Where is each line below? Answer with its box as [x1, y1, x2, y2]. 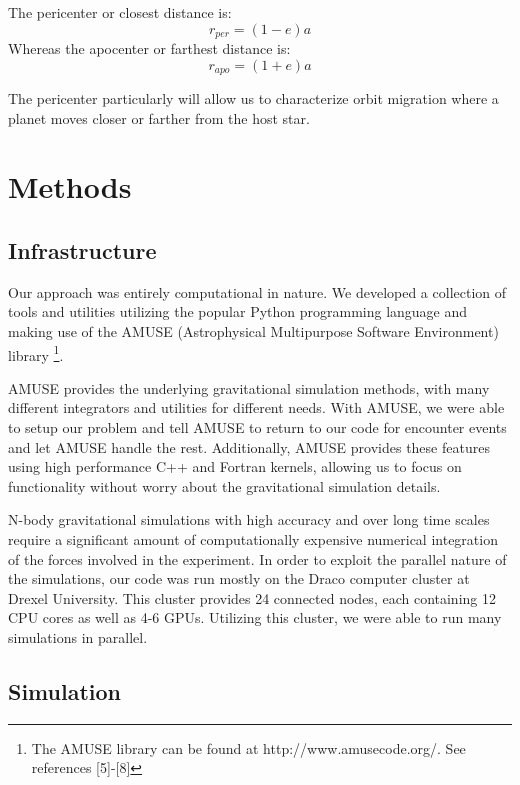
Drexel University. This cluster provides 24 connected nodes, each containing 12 [8, 587, 496, 608]
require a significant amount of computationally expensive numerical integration [8, 529, 498, 550]
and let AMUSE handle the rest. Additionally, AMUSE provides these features [8, 436, 490, 457]
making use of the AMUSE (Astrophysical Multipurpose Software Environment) [8, 321, 499, 342]
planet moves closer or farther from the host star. [8, 107, 310, 128]
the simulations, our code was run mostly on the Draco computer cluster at [8, 568, 470, 589]
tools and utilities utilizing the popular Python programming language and [8, 301, 468, 322]
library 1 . [8, 341, 64, 365]
